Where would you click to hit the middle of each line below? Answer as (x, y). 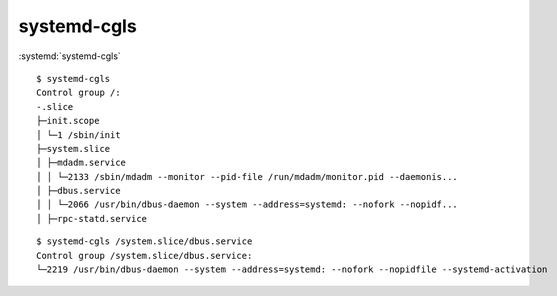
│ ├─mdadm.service (81, 163)
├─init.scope (68, 121)
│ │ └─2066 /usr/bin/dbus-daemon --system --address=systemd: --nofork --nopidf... (247, 204)
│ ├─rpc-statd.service (92, 218)
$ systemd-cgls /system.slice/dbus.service (144, 241)
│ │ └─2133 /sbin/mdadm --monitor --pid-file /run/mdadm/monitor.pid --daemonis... (247, 176)
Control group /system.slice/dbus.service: (144, 255)
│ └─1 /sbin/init (78, 134)
